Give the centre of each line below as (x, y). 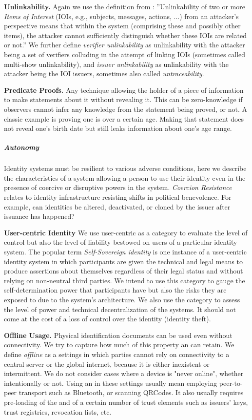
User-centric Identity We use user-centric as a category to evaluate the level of (126, 232)
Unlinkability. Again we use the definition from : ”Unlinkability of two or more (125, 6)
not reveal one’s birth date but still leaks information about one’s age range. (118, 128)
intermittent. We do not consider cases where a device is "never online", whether (124, 373)
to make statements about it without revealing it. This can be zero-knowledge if (123, 99)
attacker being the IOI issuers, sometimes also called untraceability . (104, 73)
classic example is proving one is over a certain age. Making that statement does (124, 118)
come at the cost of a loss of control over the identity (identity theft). (107, 319)
